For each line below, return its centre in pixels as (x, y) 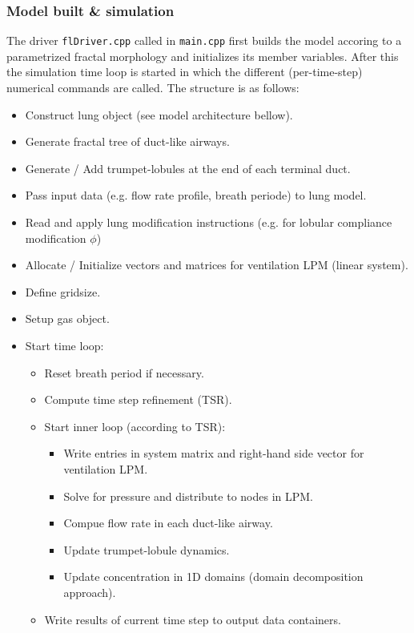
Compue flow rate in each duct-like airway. (168, 523)
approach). (90, 592)
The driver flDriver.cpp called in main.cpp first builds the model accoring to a (204, 40)
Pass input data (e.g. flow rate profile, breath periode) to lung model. (196, 195)
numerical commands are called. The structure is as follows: (153, 88)
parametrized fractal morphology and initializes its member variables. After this (203, 56)
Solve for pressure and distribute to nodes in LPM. (189, 496)
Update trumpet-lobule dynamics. (147, 549)
